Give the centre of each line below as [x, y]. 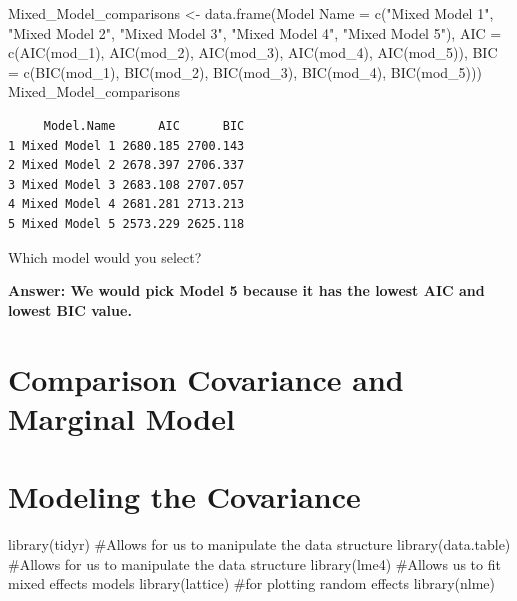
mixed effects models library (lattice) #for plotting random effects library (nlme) [252, 583]
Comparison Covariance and [206, 378]
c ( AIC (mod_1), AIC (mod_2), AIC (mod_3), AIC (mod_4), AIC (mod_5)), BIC [253, 52]
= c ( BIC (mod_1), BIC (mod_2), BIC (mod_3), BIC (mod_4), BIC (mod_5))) [245, 71]
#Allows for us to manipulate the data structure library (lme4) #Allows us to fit [254, 563]
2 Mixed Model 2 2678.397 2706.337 [126, 165]
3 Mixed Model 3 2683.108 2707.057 [126, 184]
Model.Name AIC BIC [144, 125]
